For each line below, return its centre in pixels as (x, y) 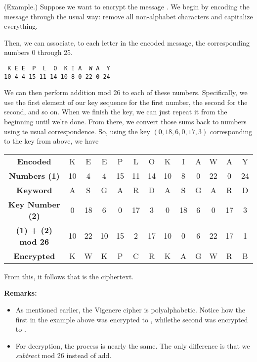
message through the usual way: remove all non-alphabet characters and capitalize (128, 16)
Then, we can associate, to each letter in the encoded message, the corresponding (127, 42)
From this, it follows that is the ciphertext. (69, 276)
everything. (21, 26)
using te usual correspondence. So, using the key (77, 131)
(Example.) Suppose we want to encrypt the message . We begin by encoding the (127, 6)
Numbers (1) (34, 175)
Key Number (34, 204)
